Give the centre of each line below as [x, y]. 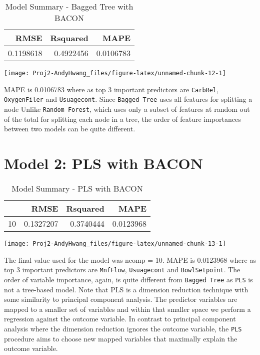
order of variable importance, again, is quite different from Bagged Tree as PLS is [128, 279]
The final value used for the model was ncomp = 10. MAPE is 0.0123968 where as [130, 259]
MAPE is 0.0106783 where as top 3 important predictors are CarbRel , [111, 89]
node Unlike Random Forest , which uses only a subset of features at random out [127, 109]
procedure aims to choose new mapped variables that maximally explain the [121, 338]
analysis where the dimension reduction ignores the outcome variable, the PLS [123, 328]
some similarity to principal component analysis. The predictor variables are [121, 299]
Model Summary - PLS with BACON [77, 188]
